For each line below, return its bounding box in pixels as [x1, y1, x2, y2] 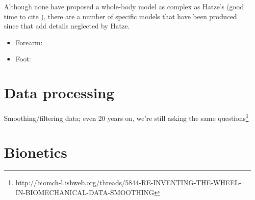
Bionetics [4, 142, 68, 162]
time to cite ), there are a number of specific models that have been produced [4, 11, 237, 21]
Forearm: [15, 37, 43, 47]
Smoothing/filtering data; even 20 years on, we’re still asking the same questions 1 [4, 112, 249, 123]
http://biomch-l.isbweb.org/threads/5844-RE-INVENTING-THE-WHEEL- [15, 177, 242, 188]
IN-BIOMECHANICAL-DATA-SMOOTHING [15, 187, 154, 198]
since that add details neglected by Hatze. [4, 21, 130, 31]
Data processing [4, 83, 114, 103]
